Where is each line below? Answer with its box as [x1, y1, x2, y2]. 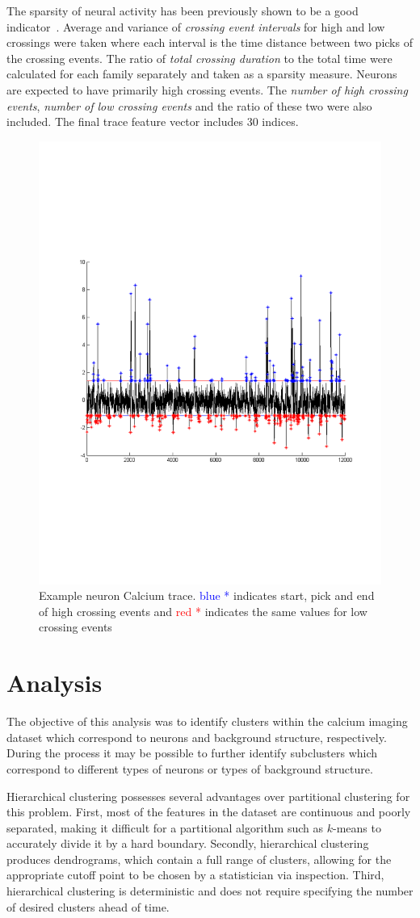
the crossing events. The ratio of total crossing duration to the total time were [6, 49, 393, 66]
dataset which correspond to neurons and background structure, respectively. [6, 728, 387, 745]
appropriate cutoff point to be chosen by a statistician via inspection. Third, [6, 866, 384, 883]
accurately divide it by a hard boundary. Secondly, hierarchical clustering [6, 835, 369, 852]
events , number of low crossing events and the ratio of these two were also [6, 97, 372, 114]
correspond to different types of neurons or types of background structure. [6, 760, 373, 777]
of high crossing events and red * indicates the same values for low [39, 602, 367, 619]
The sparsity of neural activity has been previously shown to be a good [6, 2, 359, 19]
